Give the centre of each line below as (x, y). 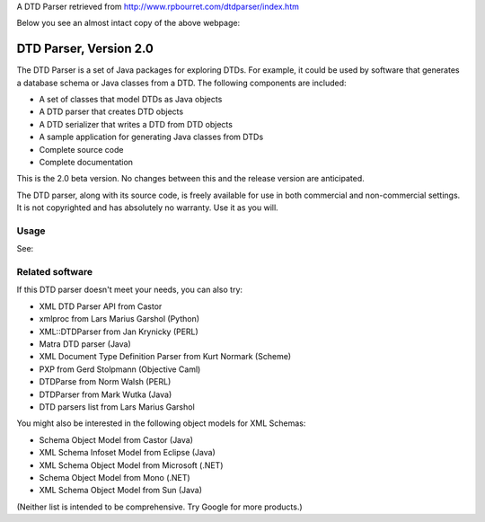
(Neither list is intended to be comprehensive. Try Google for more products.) (159, 507)
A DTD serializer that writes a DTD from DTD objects (136, 124)
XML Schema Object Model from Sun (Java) (120, 491)
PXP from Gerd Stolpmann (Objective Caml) (120, 369)
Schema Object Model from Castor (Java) (116, 439)
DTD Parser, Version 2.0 (85, 49)
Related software (55, 272)
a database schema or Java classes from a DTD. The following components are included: (181, 83)
